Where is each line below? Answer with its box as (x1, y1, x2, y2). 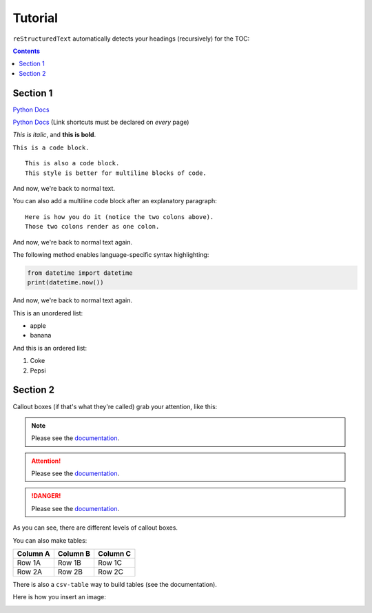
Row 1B (57, 558, 82, 568)
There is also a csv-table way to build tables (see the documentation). (12, 581, 217, 589)
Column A (17, 549, 50, 559)
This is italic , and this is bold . (12, 131, 96, 139)
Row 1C (97, 558, 122, 568)
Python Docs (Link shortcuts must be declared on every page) (12, 118, 189, 127)
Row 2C (97, 567, 124, 576)
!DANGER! (31, 492, 61, 500)
